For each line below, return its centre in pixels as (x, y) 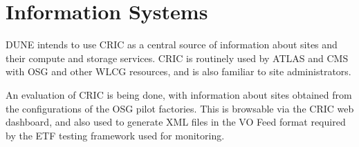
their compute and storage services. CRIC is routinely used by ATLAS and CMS (177, 58)
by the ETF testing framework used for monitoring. (115, 135)
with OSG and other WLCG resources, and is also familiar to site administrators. (178, 71)
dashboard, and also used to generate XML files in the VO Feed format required (176, 122)
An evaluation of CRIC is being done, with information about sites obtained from (179, 94)
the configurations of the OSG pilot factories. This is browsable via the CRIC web (180, 108)
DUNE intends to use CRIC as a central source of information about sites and (172, 45)
